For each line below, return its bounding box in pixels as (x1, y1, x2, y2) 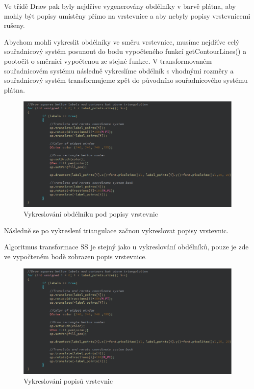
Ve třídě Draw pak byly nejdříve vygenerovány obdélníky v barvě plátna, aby (4, 1, 236, 11)
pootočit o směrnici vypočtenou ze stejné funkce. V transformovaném (4, 55, 212, 66)
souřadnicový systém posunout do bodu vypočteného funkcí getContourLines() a (4, 46, 247, 56)
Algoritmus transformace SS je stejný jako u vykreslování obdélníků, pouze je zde (4, 242, 249, 252)
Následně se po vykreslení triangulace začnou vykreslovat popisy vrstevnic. (4, 225, 229, 235)
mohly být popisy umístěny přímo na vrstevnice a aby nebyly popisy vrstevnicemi (4, 10, 251, 21)
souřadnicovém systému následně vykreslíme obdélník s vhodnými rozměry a (4, 65, 234, 75)
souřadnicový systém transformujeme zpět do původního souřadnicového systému (4, 75, 248, 85)
